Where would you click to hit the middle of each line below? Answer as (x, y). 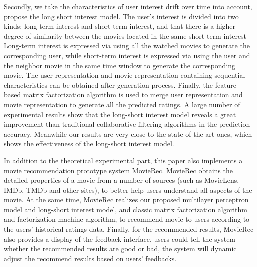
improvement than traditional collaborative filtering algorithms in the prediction (127, 124)
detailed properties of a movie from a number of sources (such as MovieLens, (122, 180)
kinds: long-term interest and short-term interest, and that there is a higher (120, 26)
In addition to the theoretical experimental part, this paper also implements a (123, 160)
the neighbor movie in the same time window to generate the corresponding (120, 65)
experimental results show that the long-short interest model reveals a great (120, 114)
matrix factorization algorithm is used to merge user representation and (133, 95)
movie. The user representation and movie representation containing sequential (125, 75)
